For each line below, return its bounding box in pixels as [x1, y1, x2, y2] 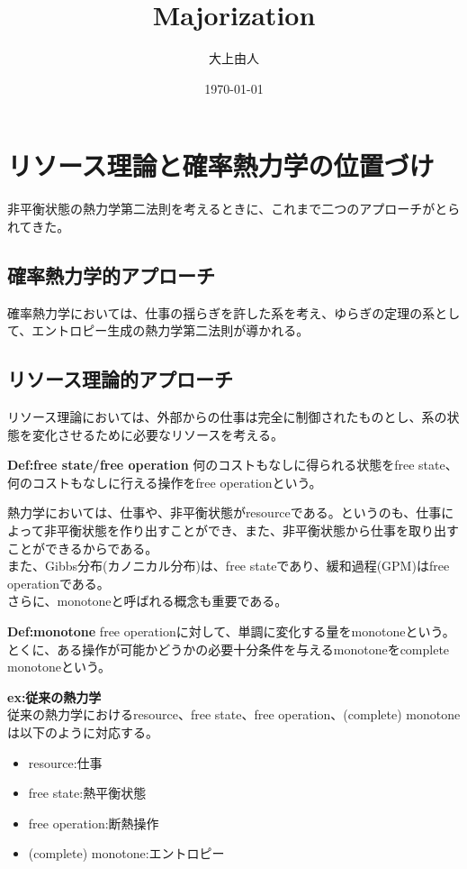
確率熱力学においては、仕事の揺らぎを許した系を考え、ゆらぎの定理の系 [7, 303, 436, 322]
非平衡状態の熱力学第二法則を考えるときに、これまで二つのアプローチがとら [7, 199, 461, 218]
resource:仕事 [28, 753, 103, 772]
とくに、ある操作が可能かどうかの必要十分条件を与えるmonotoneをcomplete [7, 639, 450, 658]
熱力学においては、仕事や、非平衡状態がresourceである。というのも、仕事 [7, 503, 442, 522]
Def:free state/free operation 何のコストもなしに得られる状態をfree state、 [7, 455, 458, 474]
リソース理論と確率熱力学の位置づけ [7, 147, 435, 184]
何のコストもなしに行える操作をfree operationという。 [7, 472, 322, 491]
